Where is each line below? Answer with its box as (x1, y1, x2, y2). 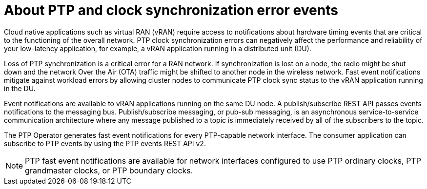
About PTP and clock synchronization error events (4, 2, 338, 19)
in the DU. (4, 84, 36, 93)
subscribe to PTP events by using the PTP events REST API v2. (4, 139, 206, 148)
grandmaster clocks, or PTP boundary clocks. (25, 165, 193, 175)
